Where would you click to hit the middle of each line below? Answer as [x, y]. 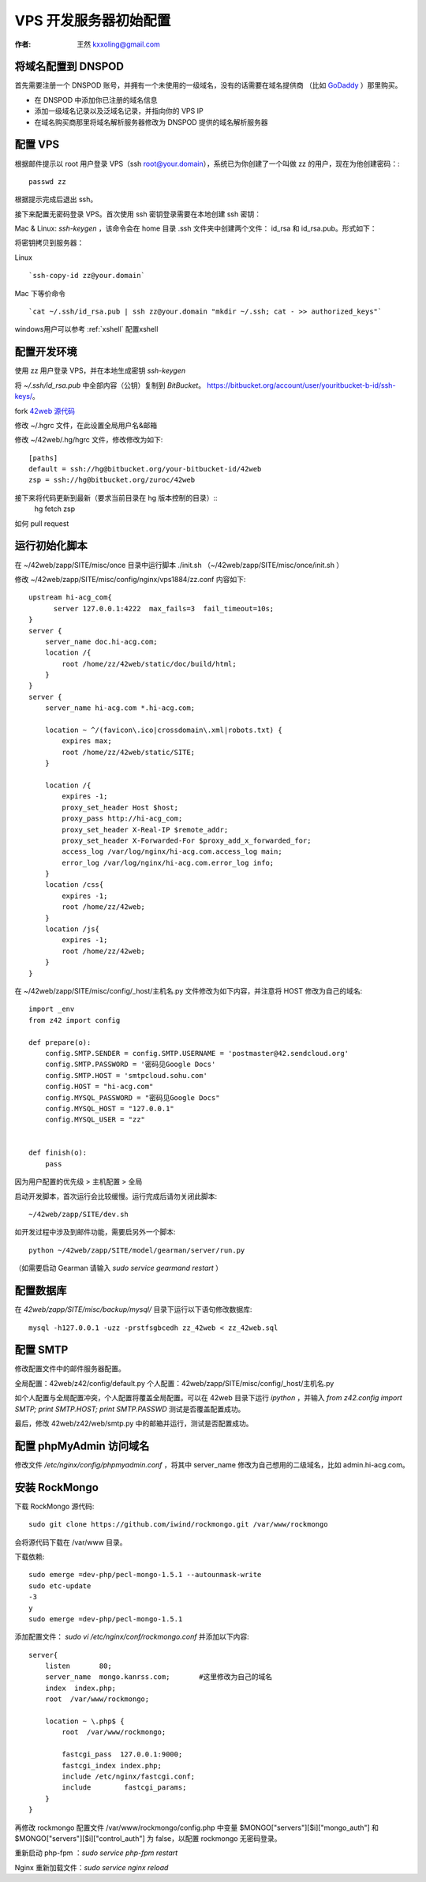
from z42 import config [75, 1020]
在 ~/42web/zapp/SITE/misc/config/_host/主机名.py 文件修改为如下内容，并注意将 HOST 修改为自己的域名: [189, 991]
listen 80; [78, 1666]
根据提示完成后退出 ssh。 [56, 199]
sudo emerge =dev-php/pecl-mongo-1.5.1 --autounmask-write [145, 1575]
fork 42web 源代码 [45, 411]
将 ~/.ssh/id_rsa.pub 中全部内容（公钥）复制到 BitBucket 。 [110, 385]
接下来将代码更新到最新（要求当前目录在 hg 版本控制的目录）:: [116, 498]
